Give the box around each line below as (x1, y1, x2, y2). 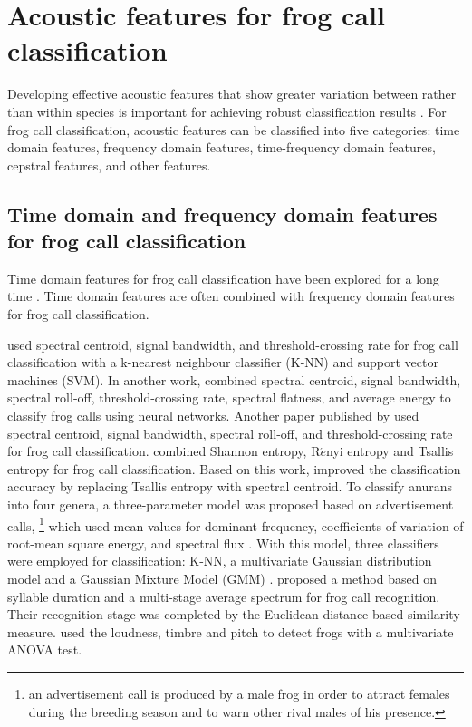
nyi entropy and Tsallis (326, 441, 454, 460)
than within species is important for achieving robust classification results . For (7, 102, 447, 121)
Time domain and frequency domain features (7, 199, 438, 228)
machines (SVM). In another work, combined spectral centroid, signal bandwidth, (7, 370, 461, 389)
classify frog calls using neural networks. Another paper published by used (7, 406, 419, 425)
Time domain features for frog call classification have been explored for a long (7, 268, 439, 287)
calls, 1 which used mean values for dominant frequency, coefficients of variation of (7, 513, 464, 535)
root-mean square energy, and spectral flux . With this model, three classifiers (7, 533, 439, 552)
